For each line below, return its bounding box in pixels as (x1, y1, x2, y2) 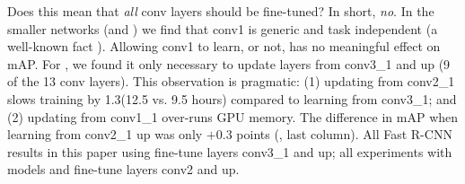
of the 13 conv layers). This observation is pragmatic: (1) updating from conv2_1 (7, 72, 455, 91)
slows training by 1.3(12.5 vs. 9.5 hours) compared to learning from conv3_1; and (7, 89, 457, 108)
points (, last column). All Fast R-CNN (236, 125, 452, 144)
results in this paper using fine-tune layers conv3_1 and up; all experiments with (7, 142, 452, 161)
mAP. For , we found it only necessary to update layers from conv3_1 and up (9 (7, 54, 451, 73)
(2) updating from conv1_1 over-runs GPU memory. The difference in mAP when (7, 107, 459, 126)
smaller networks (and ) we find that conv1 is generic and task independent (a (7, 19, 438, 38)
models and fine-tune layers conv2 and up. (7, 160, 240, 179)
